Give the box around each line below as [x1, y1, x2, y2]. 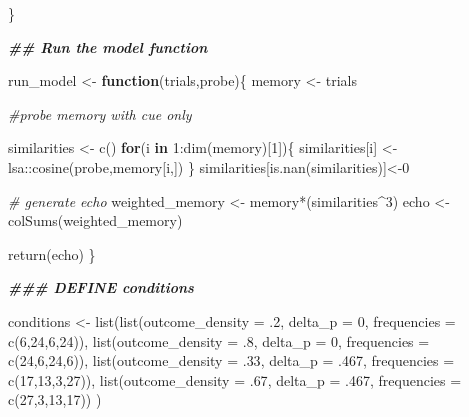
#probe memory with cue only [8, 103, 192, 124]
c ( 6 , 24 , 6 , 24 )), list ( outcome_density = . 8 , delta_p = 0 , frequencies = [8, 330, 430, 351]
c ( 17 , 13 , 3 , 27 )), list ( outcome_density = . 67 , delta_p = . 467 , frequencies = [8, 369, 462, 390]
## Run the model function [8, 36, 208, 57]
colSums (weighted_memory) [8, 210, 183, 231]
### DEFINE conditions [8, 277, 194, 298]
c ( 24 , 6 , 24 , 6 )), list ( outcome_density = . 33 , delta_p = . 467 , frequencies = [8, 350, 455, 371]
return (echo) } [8, 243, 96, 264]
